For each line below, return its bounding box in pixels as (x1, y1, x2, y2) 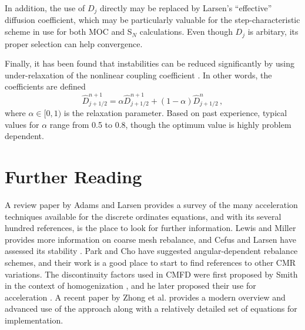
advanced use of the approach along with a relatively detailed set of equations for (5, 302, 297, 315)
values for (5, 118, 39, 130)
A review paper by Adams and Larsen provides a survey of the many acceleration (5, 198, 298, 210)
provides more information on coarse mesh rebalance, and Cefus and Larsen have (5, 233, 296, 245)
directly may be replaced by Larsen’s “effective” (99, 2, 272, 14)
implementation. (5, 313, 63, 326)
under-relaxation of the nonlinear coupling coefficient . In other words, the (5, 68, 272, 81)
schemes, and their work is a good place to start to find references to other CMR (5, 256, 296, 268)
